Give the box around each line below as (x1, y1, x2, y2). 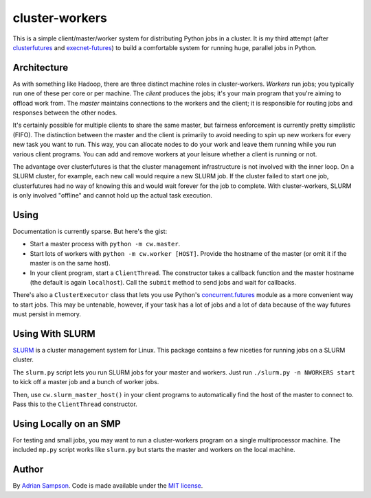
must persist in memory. (12, 310, 82, 318)
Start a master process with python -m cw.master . (30, 240, 181, 248)
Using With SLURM (12, 328, 95, 340)
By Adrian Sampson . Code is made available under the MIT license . (12, 482, 203, 490)
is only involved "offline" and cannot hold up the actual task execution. (12, 191, 212, 200)
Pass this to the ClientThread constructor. (12, 400, 137, 408)
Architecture (12, 62, 69, 73)
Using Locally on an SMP (12, 418, 121, 429)
